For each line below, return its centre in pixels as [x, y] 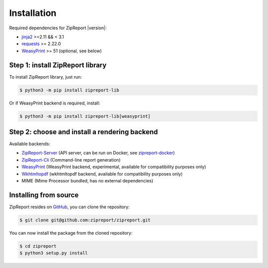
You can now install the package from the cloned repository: [71, 233]
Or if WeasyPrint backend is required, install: [55, 103]
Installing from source [44, 195]
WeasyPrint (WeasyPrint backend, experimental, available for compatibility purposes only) [114, 167]
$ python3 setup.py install [54, 253]
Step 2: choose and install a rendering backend [84, 132]
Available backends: [30, 144]
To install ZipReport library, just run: [45, 77]
